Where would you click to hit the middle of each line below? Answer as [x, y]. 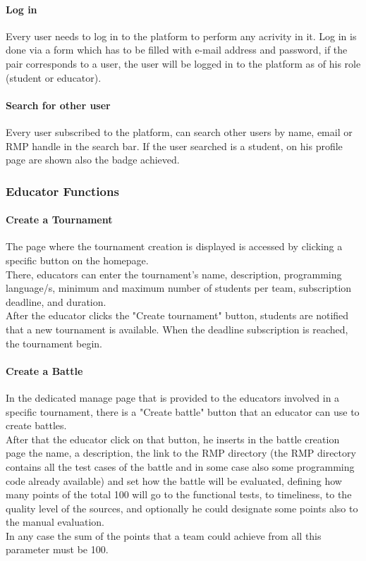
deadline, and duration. [56, 301]
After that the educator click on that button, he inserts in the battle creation [173, 439]
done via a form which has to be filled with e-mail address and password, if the [177, 50]
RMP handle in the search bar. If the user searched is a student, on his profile [174, 146]
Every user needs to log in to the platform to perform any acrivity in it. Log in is [181, 36]
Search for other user [58, 105]
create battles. [36, 425]
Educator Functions [62, 191]
